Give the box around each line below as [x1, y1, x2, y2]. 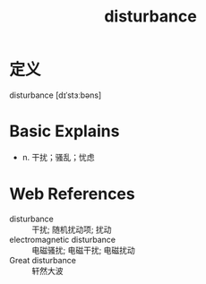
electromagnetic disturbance [9, 234, 116, 245]
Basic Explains [9, 121, 120, 142]
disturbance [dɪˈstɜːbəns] [9, 90, 102, 100]
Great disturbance [9, 254, 76, 265]
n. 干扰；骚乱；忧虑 [21, 151, 96, 162]
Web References [9, 184, 136, 204]
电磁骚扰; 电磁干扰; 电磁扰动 [31, 245, 136, 255]
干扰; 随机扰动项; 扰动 [31, 224, 112, 235]
